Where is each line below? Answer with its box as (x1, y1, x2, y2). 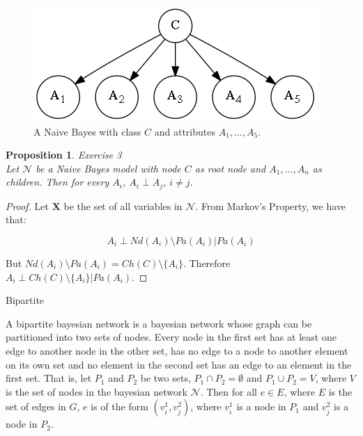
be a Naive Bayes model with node (36, 161, 181, 175)
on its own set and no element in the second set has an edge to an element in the (6, 357, 352, 371)
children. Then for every (6, 175, 109, 189)
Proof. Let (6, 198, 49, 213)
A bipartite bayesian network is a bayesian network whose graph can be (6, 316, 312, 330)
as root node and (194, 161, 266, 175)
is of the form (91, 399, 148, 414)
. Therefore (183, 256, 231, 271)
